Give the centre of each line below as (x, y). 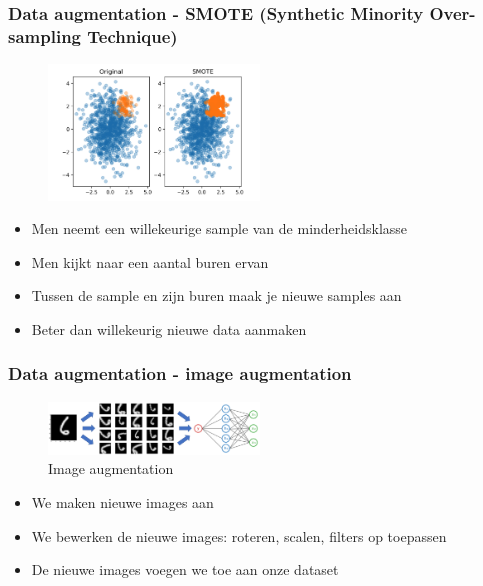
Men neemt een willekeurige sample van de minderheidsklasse (219, 228)
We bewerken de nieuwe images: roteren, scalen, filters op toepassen (239, 535)
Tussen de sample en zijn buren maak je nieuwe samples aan (216, 295)
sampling (44, 35)
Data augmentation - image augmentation (180, 373)
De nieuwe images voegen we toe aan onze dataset (185, 569)
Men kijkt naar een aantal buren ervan (150, 261)
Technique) (132, 35)
